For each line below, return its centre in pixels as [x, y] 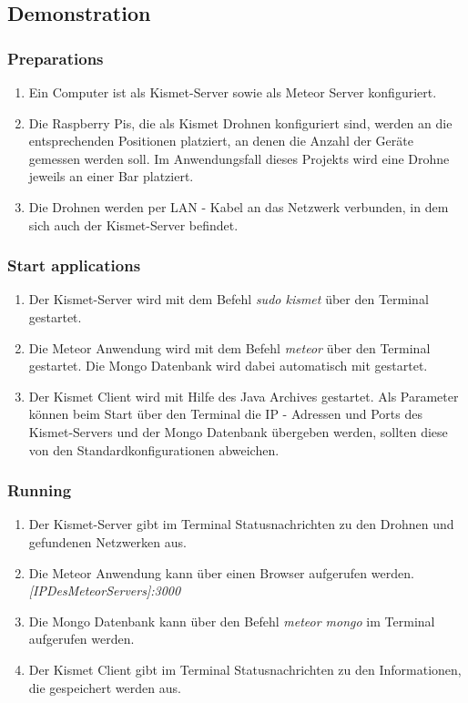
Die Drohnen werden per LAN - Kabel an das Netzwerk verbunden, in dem [239, 206]
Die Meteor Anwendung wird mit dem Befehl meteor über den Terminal [229, 347]
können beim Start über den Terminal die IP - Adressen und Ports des [225, 414]
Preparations [56, 58]
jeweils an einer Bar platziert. [111, 176]
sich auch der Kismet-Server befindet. [133, 224]
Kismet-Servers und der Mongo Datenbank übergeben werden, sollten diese [238, 431]
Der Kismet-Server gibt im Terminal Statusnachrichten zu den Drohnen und [241, 524]
